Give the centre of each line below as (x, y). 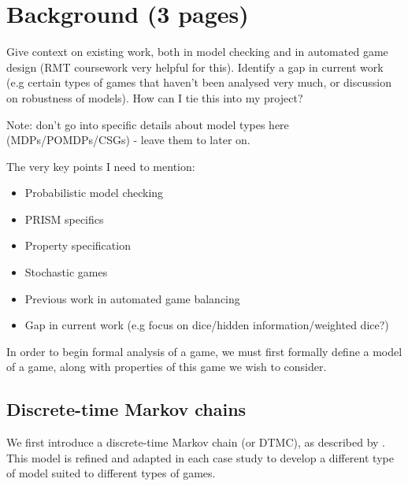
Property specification (78, 245)
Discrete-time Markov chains (126, 409)
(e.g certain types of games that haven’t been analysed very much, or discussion (199, 82)
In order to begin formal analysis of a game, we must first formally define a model (204, 351)
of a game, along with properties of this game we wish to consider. (167, 367)
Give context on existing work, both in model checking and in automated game (197, 52)
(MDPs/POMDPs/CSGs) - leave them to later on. (128, 140)
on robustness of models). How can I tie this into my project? (155, 97)
